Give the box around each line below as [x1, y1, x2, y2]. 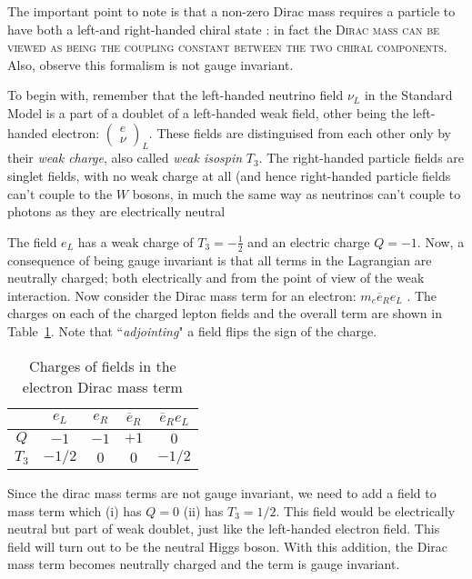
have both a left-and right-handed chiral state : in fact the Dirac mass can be [7, 19, 440, 38]
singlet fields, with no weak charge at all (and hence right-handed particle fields [7, 165, 451, 185]
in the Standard [364, 85, 453, 105]
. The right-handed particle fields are [258, 148, 465, 167]
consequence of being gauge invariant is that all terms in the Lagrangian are [7, 250, 432, 269]
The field [7, 232, 57, 251]
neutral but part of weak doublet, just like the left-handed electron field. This [7, 519, 440, 538]
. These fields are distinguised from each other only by [148, 123, 451, 142]
